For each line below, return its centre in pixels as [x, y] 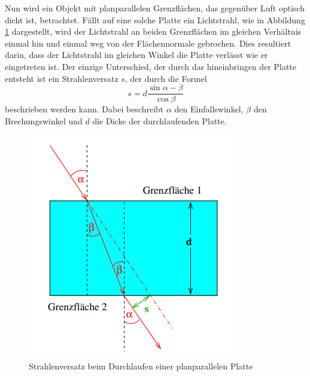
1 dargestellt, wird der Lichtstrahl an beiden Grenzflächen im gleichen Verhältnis [153, 31]
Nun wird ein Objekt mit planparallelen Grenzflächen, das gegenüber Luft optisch [155, 8]
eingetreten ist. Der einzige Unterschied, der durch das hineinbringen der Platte [151, 66]
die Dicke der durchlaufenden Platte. [159, 120]
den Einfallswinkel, [209, 109]
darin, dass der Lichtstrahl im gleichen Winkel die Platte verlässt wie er [136, 55]
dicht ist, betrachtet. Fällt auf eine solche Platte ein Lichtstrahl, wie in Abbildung [155, 19]
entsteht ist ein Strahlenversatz [62, 78]
